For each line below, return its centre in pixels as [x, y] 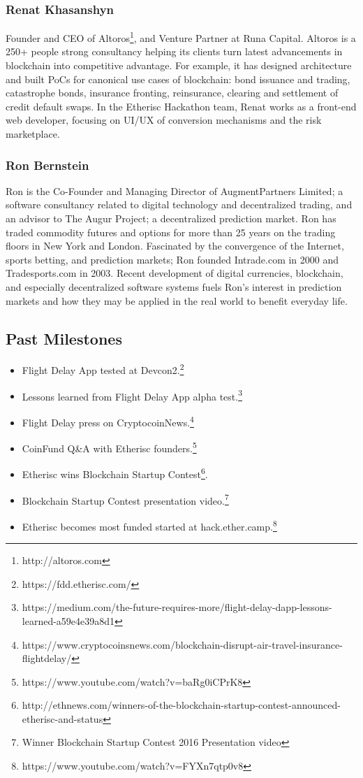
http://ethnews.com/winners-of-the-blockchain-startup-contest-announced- [181, 705]
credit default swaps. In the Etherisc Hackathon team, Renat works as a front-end [181, 106]
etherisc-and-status [62, 718]
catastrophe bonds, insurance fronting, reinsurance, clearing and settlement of [172, 93]
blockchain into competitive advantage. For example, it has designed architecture [179, 65]
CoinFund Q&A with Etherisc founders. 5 [109, 447]
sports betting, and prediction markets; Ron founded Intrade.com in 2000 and [172, 259]
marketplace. [33, 134]
